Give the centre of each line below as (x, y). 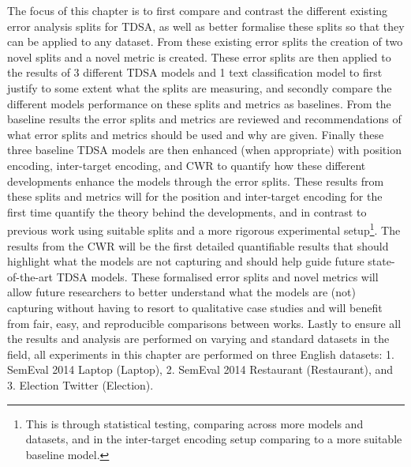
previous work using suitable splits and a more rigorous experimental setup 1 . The (204, 229)
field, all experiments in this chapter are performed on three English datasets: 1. (201, 354)
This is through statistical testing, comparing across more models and (194, 423)
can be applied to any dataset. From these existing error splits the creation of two (205, 41)
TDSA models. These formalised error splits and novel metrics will (217, 276)
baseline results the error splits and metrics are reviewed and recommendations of (204, 119)
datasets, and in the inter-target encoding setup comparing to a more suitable (214, 439)
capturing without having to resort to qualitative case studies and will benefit (195, 307)
